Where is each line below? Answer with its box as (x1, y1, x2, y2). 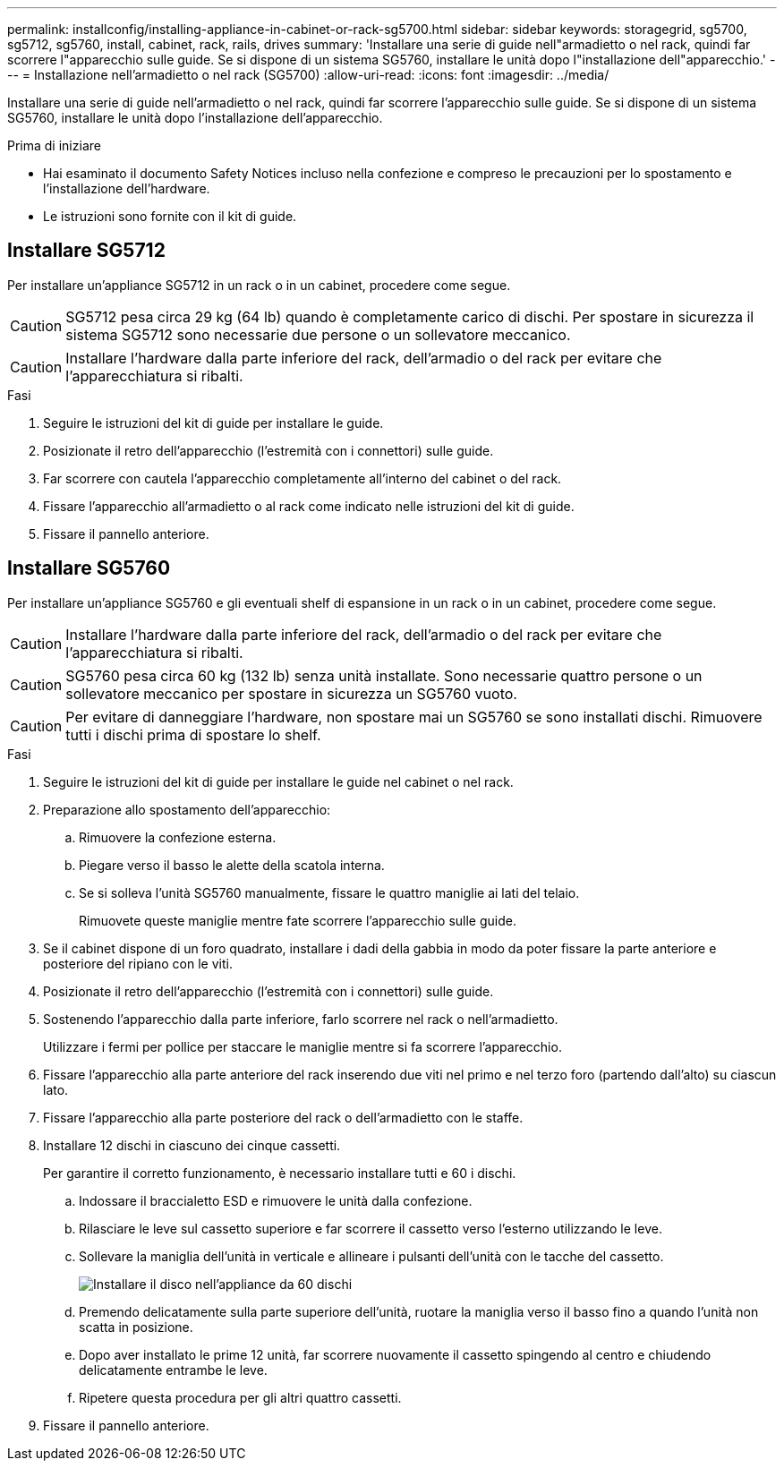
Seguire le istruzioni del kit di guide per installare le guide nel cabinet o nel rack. (43, 773, 514, 789)
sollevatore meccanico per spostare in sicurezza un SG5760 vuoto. (65, 684, 517, 703)
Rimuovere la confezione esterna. (79, 829, 277, 845)
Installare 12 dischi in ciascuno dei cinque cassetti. (43, 1137, 341, 1153)
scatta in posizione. (79, 1319, 193, 1335)
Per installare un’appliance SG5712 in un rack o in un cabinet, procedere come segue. (7, 277, 511, 293)
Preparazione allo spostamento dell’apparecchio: (43, 801, 331, 817)
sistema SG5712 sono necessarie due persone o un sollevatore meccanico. (65, 325, 571, 344)
